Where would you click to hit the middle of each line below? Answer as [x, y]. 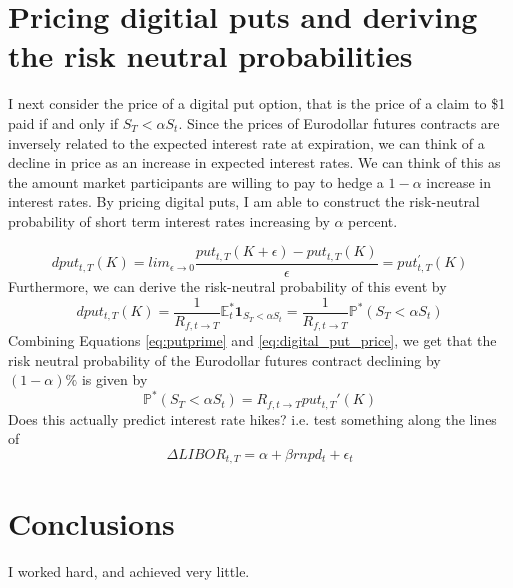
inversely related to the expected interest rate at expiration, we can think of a [246, 142]
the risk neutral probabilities [210, 55]
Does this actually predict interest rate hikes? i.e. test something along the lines [252, 418]
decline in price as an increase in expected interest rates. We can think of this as [254, 162]
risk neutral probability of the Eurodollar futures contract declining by [224, 359]
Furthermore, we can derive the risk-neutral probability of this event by [227, 285]
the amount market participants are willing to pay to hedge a [196, 181]
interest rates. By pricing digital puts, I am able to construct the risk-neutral [244, 201]
